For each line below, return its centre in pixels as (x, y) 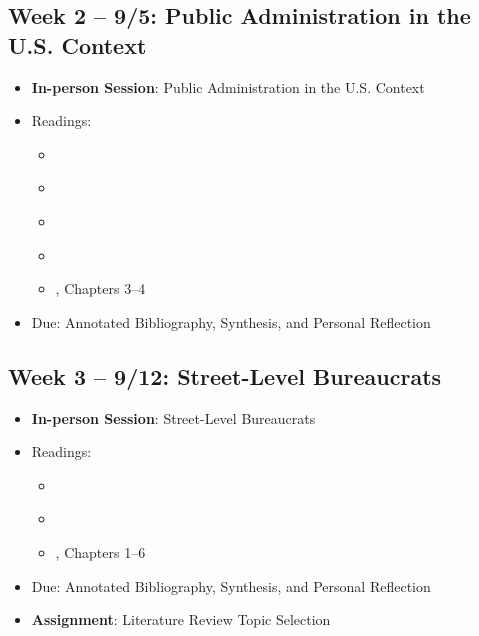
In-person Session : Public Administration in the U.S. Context (228, 86)
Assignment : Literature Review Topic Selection (181, 619)
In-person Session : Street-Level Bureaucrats (173, 417)
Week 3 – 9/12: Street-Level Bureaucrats (225, 375)
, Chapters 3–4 (100, 288)
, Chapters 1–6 (100, 551)
